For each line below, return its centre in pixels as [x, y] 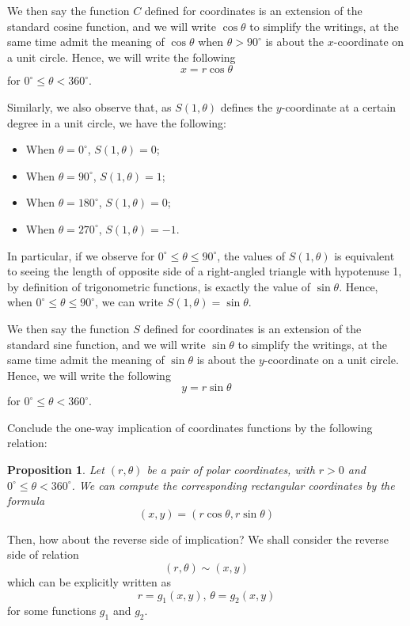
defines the [247, 106]
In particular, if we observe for [81, 255]
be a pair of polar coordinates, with [231, 470]
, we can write [129, 302]
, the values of [251, 255]
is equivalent [364, 255]
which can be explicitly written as [89, 582]
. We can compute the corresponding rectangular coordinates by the [233, 485]
